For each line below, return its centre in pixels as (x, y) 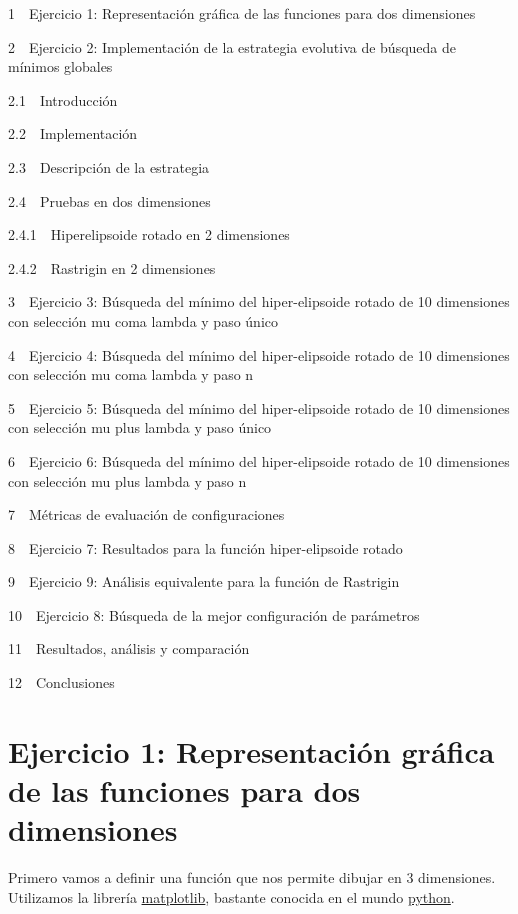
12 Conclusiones (61, 682)
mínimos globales (60, 66)
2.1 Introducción (63, 99)
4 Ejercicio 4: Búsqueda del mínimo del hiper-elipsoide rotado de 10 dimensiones (259, 354)
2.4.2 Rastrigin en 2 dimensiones (112, 267)
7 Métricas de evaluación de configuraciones (146, 514)
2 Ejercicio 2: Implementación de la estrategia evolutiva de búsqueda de (232, 46)
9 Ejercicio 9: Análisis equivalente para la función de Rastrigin (204, 581)
